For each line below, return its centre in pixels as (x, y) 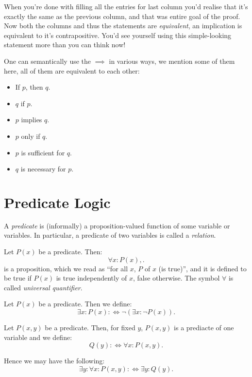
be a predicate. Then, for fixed (90, 327)
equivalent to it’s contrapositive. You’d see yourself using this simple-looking (118, 35)
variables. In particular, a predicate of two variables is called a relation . (110, 235)
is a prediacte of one (204, 327)
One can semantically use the (48, 61)
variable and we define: (38, 337)
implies (32, 120)
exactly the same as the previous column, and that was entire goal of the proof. (122, 16)
